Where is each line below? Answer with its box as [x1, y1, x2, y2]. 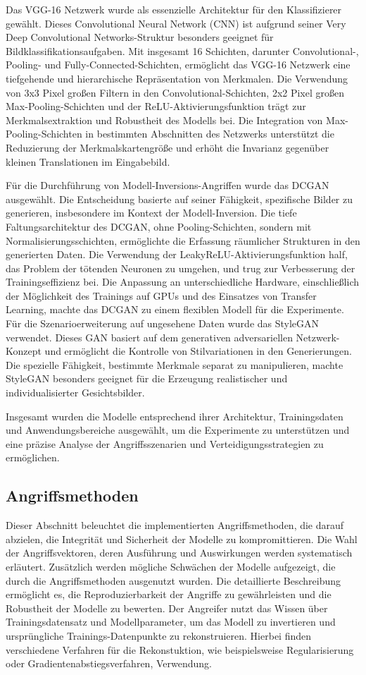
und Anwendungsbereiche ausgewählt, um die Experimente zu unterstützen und [6, 422, 350, 437]
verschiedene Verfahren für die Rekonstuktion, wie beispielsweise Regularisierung [6, 642, 354, 657]
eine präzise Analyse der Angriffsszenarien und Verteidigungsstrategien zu [6, 436, 324, 451]
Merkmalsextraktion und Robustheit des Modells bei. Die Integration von [6, 112, 323, 127]
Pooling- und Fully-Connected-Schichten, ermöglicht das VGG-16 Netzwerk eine [6, 57, 351, 72]
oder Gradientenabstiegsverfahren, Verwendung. [6, 656, 212, 671]
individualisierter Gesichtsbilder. [6, 385, 145, 400]
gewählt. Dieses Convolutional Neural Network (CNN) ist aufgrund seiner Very [6, 16, 346, 30]
